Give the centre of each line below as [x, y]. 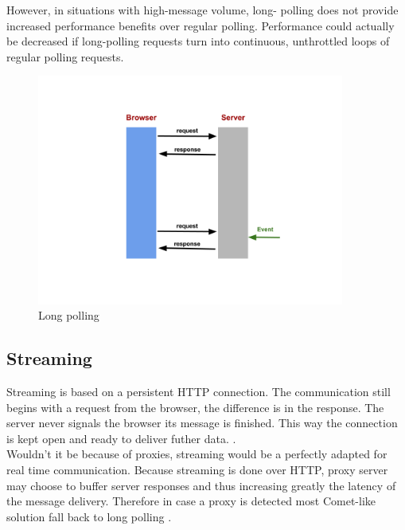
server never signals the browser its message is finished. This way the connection [202, 423]
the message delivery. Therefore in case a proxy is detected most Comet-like [191, 501]
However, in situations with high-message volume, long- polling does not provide [202, 10]
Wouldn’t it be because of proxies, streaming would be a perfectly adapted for [197, 454]
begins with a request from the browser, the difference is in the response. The [195, 407]
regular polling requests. [65, 56]
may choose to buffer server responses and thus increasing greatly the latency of [201, 485]
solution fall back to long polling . [89, 516]
